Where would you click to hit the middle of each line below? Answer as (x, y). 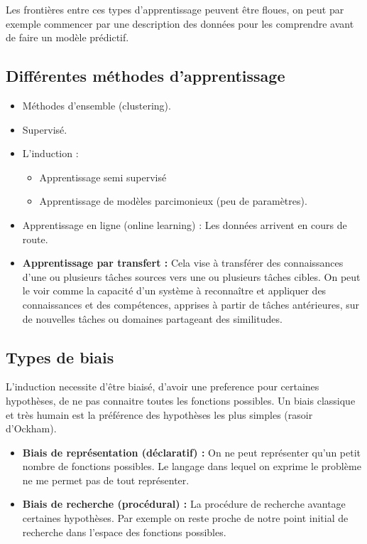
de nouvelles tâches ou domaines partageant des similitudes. (152, 318)
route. (35, 239)
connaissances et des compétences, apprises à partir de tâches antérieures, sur (191, 304)
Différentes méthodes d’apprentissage (146, 76)
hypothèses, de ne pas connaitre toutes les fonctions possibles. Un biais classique (181, 400)
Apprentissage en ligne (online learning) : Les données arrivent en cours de (185, 224)
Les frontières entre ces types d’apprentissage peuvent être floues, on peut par (175, 9)
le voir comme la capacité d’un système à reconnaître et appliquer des (174, 290)
